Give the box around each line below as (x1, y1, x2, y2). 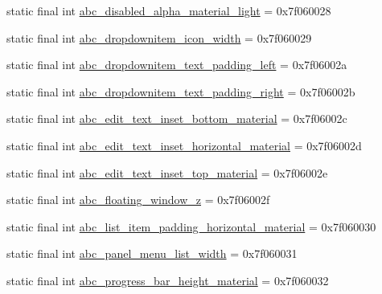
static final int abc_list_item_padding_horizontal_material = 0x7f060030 (6, 218, 376, 235)
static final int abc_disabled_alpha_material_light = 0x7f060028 (6, 2, 331, 18)
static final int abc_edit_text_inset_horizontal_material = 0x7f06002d (6, 137, 362, 153)
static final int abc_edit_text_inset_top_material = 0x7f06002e (6, 164, 328, 181)
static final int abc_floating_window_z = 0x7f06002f (6, 191, 270, 208)
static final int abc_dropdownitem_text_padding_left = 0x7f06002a (6, 56, 347, 73)
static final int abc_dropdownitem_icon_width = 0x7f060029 (6, 29, 312, 46)
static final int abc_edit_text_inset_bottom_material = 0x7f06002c (6, 110, 347, 127)
